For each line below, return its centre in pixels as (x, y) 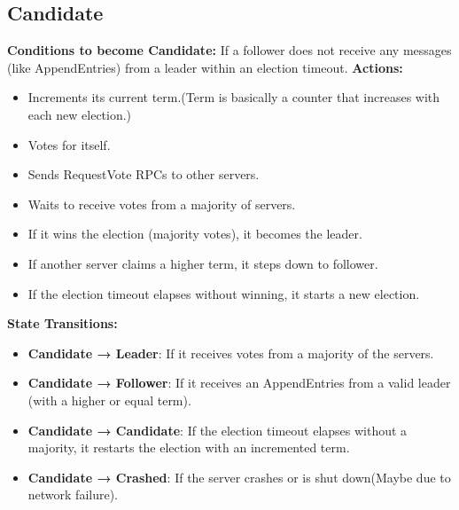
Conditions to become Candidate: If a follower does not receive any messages (229, 50)
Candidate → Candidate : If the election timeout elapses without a (218, 430)
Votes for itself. (69, 144)
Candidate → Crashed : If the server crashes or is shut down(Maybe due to (239, 477)
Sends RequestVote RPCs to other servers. (144, 174)
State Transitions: (62, 323)
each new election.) (80, 114)
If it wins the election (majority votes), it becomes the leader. (195, 234)
